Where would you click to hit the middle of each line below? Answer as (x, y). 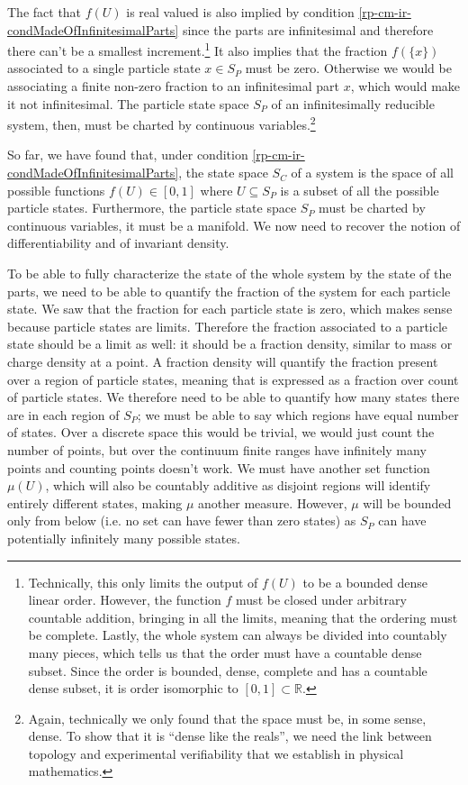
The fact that (45, 12)
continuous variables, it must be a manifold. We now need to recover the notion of (234, 225)
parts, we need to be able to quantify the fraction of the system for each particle (229, 291)
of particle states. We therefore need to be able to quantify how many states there (234, 397)
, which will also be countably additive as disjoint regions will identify (238, 485)
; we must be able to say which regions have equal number (298, 414)
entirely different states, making (95, 502)
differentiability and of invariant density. (118, 243)
